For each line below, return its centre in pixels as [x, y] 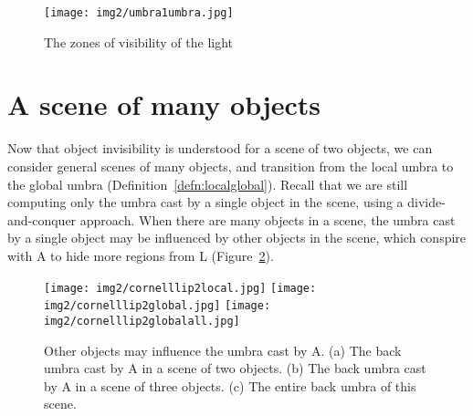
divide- [426, 202]
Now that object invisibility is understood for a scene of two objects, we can [220, 148]
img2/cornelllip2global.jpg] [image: [158, 306]
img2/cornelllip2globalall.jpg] [142, 321]
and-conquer [42, 219]
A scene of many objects [164, 104]
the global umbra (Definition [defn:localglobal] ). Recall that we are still [208, 184]
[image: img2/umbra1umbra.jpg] [139, 13]
